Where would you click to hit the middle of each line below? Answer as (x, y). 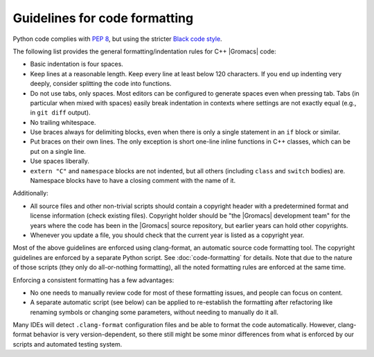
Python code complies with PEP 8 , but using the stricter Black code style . (117, 39)
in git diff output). (60, 113)
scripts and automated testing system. (68, 344)
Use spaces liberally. (60, 161)
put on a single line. (58, 151)
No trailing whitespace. (63, 122)
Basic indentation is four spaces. (77, 64)
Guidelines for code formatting (103, 18)
